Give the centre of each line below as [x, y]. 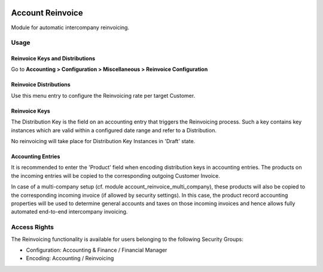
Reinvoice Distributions [41, 85]
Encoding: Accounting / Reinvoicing [70, 258]
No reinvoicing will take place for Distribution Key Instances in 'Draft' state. [103, 141]
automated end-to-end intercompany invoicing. [69, 212]
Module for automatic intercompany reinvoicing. [70, 27]
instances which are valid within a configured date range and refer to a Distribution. [114, 130]
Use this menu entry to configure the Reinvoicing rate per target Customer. [103, 95]
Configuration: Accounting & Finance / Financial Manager [97, 250]
